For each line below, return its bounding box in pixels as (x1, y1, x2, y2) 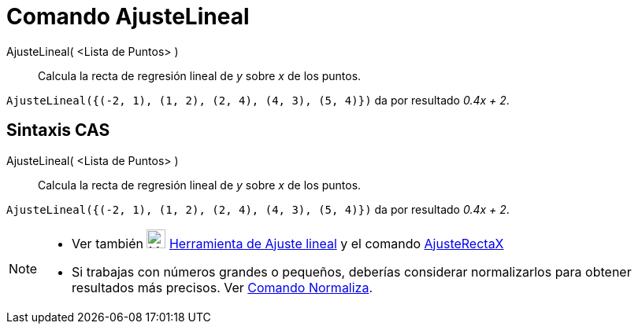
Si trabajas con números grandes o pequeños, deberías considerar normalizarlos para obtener (72, 263, 632, 280)
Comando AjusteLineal (6, 3, 250, 30)
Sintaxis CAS (6, 120, 110, 141)
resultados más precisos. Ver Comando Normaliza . (72, 279, 373, 295)
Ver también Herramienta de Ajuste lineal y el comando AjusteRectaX (72, 235, 504, 251)
